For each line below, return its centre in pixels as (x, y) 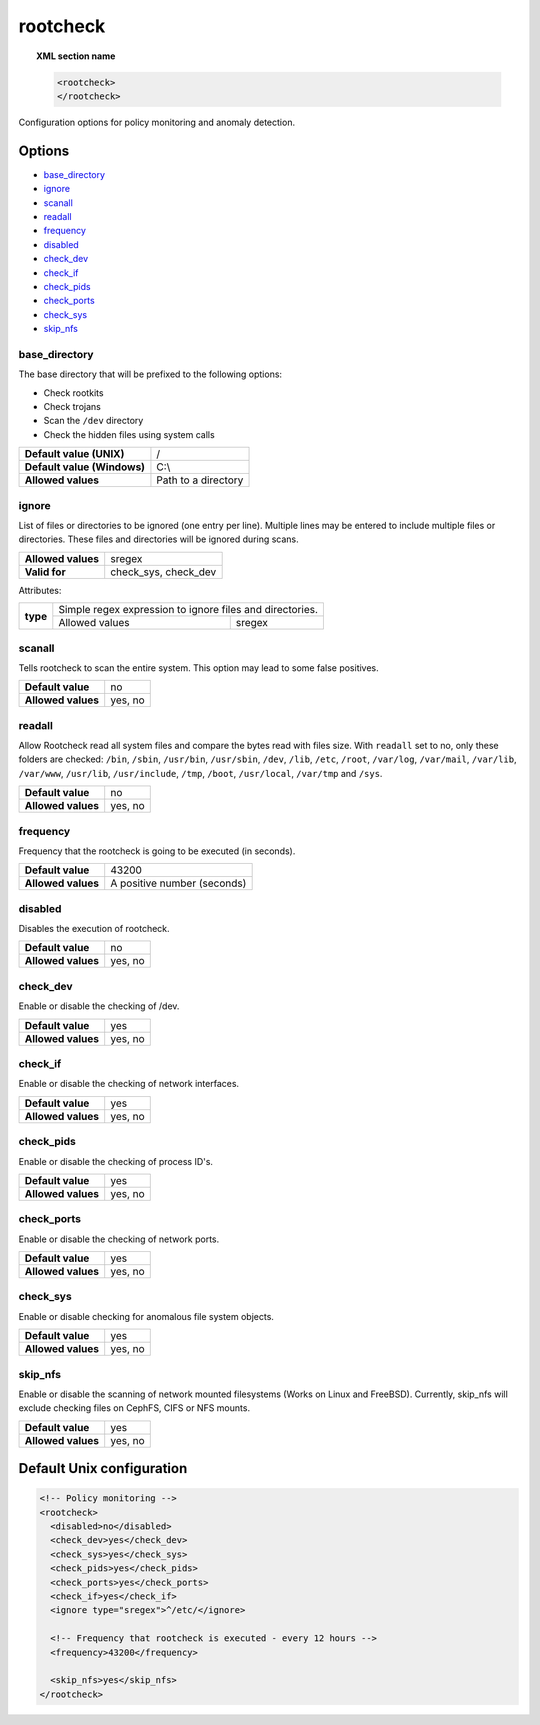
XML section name (76, 56)
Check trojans (72, 407)
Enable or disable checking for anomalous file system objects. (146, 1316)
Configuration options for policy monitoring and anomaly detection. (156, 122)
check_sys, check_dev (163, 572)
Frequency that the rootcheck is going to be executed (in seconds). (157, 851)
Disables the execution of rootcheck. (94, 929)
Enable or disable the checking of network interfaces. (129, 1084)
